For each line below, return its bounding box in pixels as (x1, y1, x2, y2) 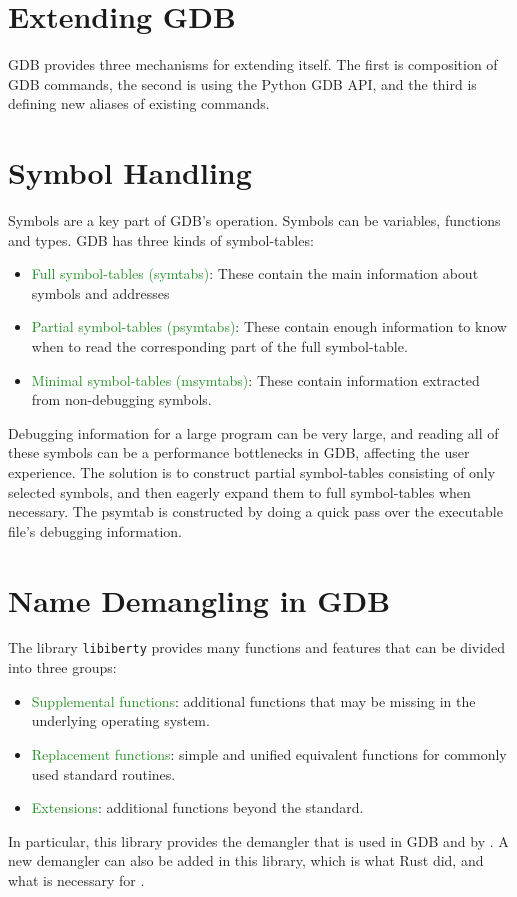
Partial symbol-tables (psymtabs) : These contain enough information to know (31, 316, 507, 337)
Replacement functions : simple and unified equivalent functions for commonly (31, 743, 507, 764)
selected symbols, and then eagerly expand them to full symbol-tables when (8, 481, 471, 502)
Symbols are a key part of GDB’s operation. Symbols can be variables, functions (8, 210, 501, 231)
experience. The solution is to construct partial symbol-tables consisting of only (8, 461, 496, 482)
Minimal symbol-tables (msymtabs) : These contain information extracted (31, 369, 480, 390)
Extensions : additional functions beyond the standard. (31, 797, 364, 818)
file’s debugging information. (8, 520, 182, 541)
